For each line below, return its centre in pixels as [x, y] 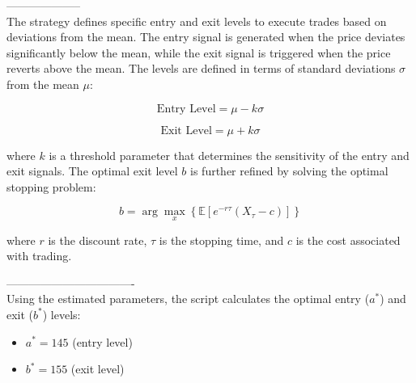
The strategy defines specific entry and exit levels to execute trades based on [197, 21]
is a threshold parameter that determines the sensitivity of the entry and [229, 155]
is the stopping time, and [221, 240]
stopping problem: [51, 186]
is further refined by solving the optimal [289, 171]
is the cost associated [348, 240]
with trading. [39, 256]
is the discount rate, [98, 240]
